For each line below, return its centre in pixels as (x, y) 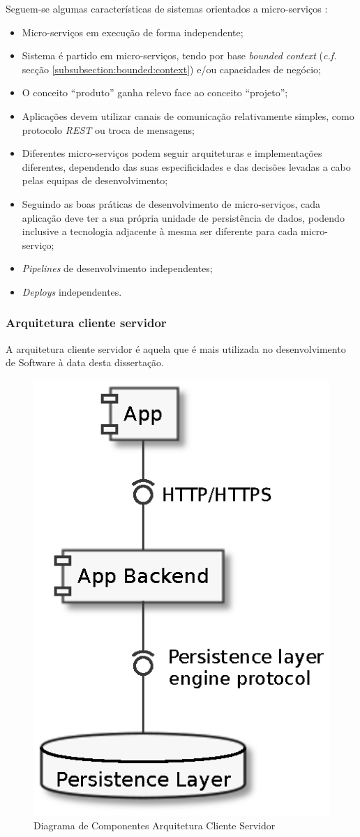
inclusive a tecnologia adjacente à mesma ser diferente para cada (160, 231)
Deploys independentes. (72, 291)
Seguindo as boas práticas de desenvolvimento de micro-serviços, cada (171, 203)
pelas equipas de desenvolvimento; (95, 180)
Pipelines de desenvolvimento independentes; (117, 268)
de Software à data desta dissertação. (85, 362)
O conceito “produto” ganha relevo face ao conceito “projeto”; (155, 92)
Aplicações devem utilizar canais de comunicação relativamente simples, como (188, 115)
